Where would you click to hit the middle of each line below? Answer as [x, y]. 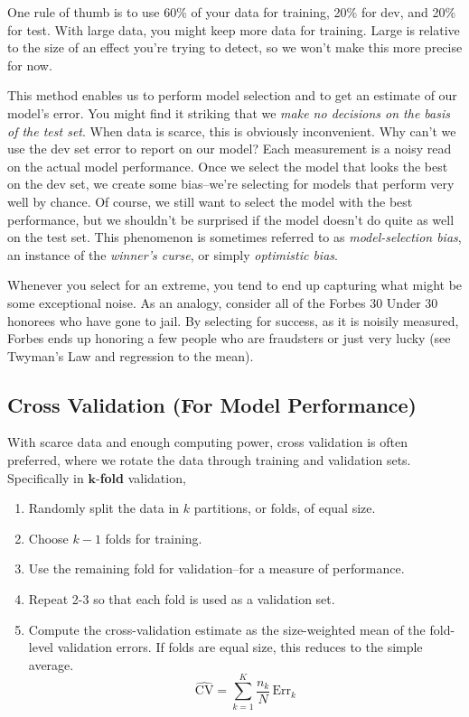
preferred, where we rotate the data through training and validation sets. [209, 460]
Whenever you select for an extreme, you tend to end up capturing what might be [235, 285]
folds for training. [154, 538]
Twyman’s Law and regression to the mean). [131, 355]
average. [51, 664]
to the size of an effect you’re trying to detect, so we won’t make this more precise [235, 47]
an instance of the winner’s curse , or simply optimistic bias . [173, 254]
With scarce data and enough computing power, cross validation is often [207, 442]
